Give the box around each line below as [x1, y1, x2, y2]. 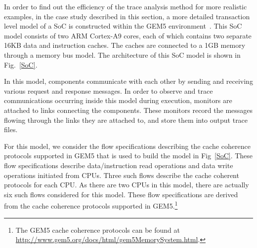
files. [4, 124, 18, 135]
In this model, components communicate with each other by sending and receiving [4, 76, 253, 86]
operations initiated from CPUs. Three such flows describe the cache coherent [4, 170, 239, 180]
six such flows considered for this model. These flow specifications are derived [4, 189, 238, 199]
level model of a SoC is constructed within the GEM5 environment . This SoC [4, 21, 242, 31]
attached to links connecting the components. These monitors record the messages [4, 105, 253, 115]
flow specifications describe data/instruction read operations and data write [4, 160, 233, 170]
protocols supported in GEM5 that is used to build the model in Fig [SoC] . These [4, 150, 253, 161]
